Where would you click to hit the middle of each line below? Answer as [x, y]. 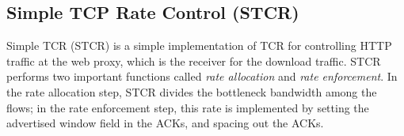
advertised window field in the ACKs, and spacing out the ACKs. [165, 123]
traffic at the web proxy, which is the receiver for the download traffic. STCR [194, 60]
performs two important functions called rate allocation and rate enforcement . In [202, 76]
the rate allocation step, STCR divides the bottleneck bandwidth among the [192, 91]
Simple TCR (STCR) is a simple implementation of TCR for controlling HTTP [199, 45]
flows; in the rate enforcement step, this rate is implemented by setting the [188, 107]
